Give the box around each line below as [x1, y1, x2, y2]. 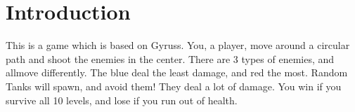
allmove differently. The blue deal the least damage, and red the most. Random [6, 65, 348, 80]
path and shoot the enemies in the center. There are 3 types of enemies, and [6, 51, 335, 66]
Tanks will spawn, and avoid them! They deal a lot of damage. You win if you [6, 78, 342, 93]
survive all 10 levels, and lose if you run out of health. [6, 92, 238, 107]
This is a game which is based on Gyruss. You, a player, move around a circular [6, 38, 350, 52]
